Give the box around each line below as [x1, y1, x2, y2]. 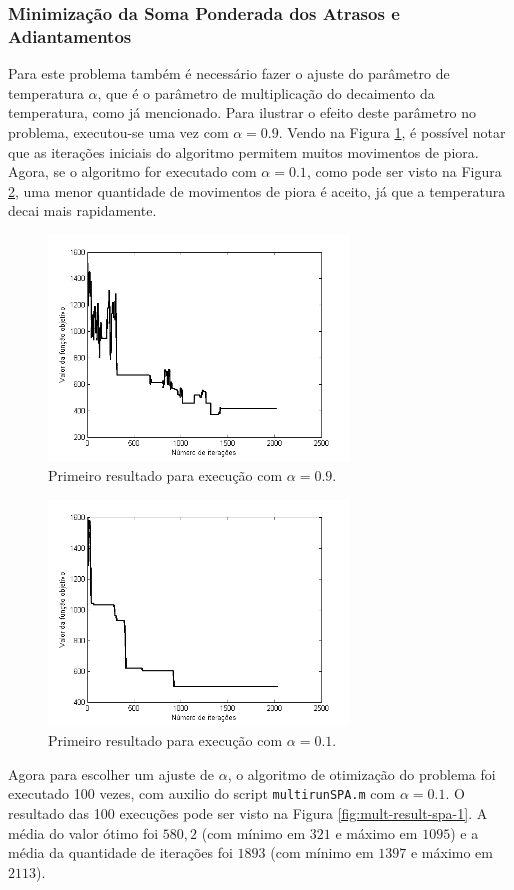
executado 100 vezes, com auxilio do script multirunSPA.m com [8, 783, 396, 804]
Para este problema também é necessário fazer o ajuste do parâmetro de [8, 63, 450, 84]
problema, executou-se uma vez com [8, 121, 229, 142]
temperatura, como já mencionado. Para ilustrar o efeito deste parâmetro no [8, 102, 477, 123]
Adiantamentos [8, 23, 132, 48]
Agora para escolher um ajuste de [8, 763, 214, 784]
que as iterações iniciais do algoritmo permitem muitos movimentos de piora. [8, 141, 479, 162]
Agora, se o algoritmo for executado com [8, 161, 257, 182]
